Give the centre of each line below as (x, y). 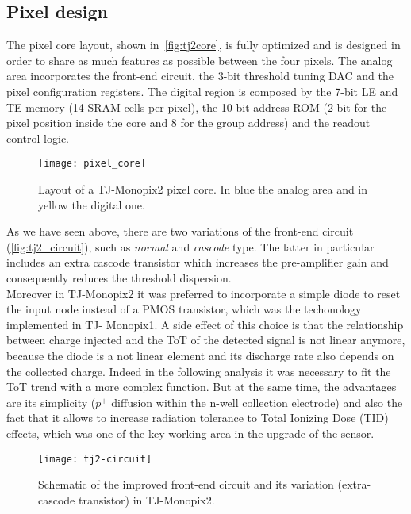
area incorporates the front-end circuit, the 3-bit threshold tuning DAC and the (200, 76)
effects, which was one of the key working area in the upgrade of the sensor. (190, 433)
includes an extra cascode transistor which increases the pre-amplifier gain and (198, 262)
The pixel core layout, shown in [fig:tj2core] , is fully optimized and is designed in (204, 45)
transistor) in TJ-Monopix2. (147, 499)
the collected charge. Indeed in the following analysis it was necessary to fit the (199, 371)
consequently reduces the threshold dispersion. (119, 277)
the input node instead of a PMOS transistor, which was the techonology (184, 309)
